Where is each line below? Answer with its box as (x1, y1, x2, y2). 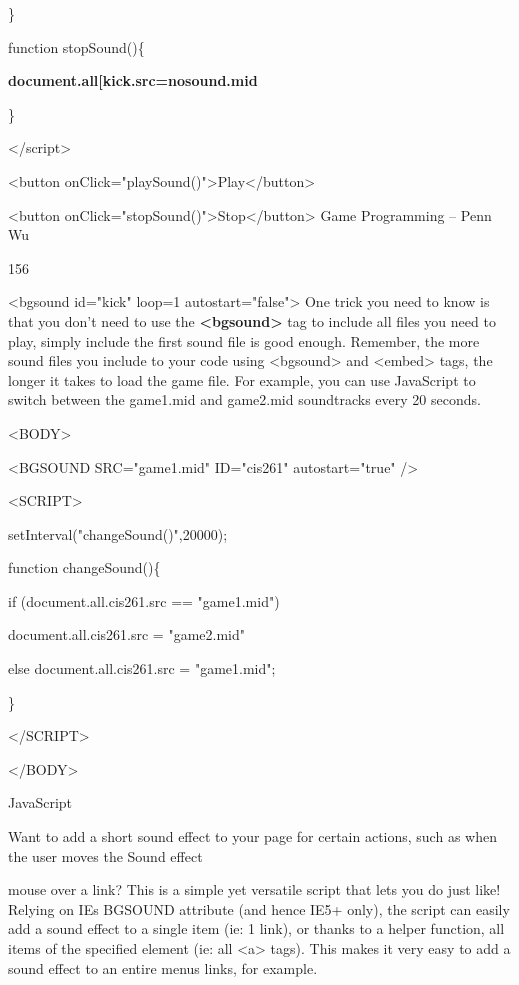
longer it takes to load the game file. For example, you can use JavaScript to (8, 369, 476, 390)
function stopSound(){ (8, 36, 145, 57)
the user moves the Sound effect (8, 845, 203, 866)
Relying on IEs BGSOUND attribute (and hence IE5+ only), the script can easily (8, 898, 510, 919)
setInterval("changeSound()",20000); (8, 523, 228, 544)
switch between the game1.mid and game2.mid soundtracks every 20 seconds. (8, 389, 481, 410)
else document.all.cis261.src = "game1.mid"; (8, 658, 276, 679)
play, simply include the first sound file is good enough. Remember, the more (8, 330, 480, 351)
